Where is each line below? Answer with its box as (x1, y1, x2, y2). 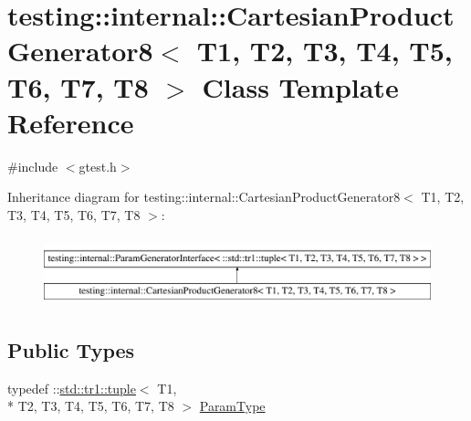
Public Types (7, 336, 135, 364)
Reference (7, 103, 134, 141)
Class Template (202, 68, 399, 105)
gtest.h (78, 156, 117, 175)
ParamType (199, 396, 266, 416)
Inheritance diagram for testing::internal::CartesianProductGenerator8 (7, 187, 401, 206)
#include (7, 156, 58, 175)
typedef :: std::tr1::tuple (7, 378, 136, 397)
